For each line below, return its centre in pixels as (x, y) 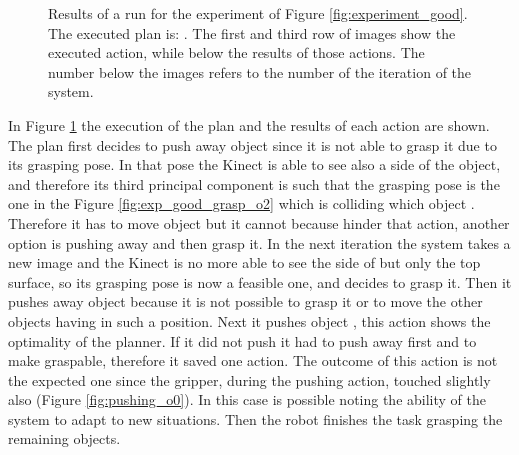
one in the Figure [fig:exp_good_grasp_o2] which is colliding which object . (241, 203)
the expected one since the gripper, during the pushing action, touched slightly (249, 379)
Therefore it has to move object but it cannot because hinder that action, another (259, 222)
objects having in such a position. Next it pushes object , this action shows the (249, 320)
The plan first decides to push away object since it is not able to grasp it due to (252, 144)
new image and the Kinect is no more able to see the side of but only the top (244, 262)
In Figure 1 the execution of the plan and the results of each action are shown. (249, 124)
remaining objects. (64, 438)
